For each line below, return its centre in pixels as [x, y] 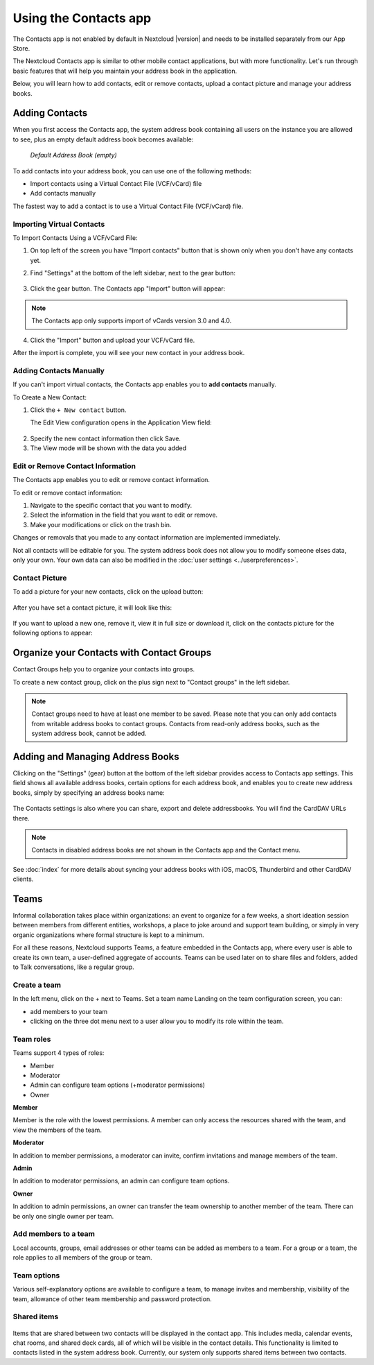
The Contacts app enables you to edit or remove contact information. [112, 480]
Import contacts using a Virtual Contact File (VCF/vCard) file [116, 183]
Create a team [37, 985]
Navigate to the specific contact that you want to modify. [111, 506]
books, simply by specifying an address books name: [89, 792]
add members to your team [69, 1011]
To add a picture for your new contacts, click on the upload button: [108, 592]
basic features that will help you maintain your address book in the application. [125, 71]
